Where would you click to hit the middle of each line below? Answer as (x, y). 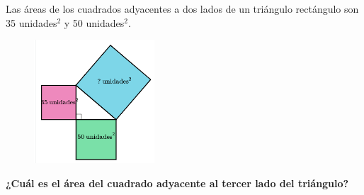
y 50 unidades (94, 22)
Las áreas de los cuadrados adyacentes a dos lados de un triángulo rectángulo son (182, 9)
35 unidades (32, 22)
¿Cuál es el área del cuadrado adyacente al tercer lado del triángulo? (177, 183)
